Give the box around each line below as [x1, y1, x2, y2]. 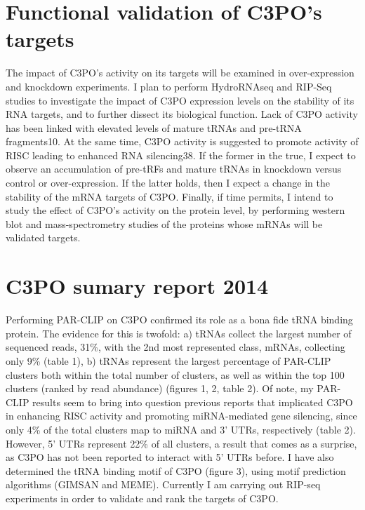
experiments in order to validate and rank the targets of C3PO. [6, 490, 279, 505]
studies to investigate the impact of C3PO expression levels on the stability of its [6, 93, 354, 107]
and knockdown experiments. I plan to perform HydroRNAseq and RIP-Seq [6, 79, 332, 93]
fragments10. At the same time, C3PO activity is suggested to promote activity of [6, 134, 359, 149]
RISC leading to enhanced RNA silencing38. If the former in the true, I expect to [6, 147, 356, 162]
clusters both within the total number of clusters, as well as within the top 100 [6, 367, 345, 382]
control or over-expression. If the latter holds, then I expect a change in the [6, 175, 331, 190]
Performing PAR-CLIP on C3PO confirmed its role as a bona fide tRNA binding [6, 312, 353, 327]
